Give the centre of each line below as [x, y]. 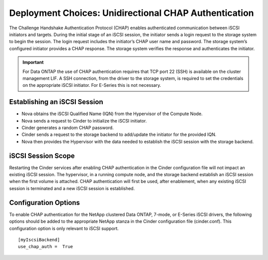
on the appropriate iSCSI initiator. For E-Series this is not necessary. [92, 85]
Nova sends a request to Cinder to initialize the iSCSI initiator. [84, 121]
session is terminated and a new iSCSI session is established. [72, 188]
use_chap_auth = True [46, 247]
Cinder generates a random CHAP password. [68, 128]
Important [33, 63]
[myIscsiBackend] [39, 240]
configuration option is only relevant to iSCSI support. [64, 228]
